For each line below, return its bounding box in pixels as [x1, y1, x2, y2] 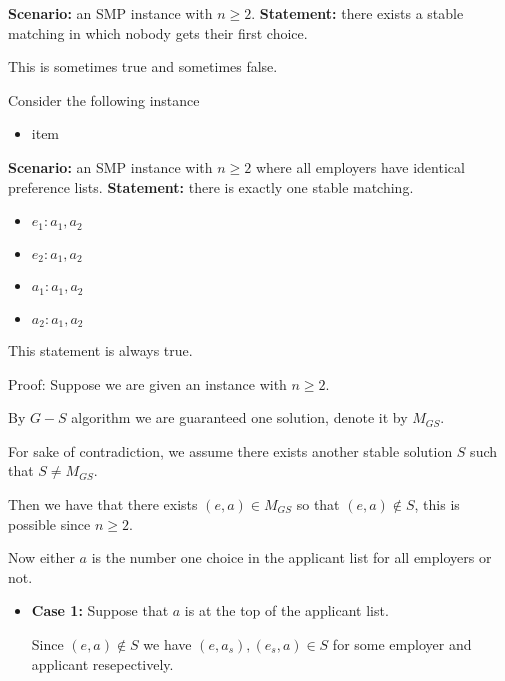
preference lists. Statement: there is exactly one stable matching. [8, 176, 414, 197]
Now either [8, 547, 75, 568]
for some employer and [332, 633, 472, 654]
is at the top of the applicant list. [184, 600, 389, 621]
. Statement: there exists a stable [251, 3, 464, 23]
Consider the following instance [8, 89, 200, 110]
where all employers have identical [255, 156, 465, 177]
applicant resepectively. [31, 653, 174, 674]
